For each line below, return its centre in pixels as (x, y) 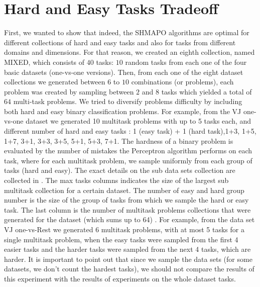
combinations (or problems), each (182, 82)
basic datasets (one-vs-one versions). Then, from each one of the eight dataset (124, 72)
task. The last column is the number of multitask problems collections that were (127, 209)
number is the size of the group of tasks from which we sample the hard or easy (126, 200)
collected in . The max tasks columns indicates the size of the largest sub (116, 180)
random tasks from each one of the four (186, 62)
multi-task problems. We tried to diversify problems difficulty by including (128, 101)
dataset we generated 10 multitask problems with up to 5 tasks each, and (139, 121)
